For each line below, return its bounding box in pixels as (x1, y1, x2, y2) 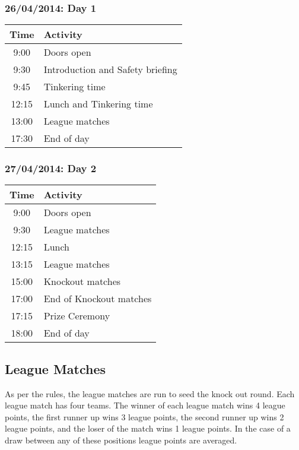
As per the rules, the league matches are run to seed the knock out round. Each (5, 387, 295, 400)
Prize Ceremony (43, 309, 110, 323)
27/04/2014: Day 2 (5, 161, 97, 176)
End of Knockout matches (43, 291, 152, 306)
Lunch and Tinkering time (43, 97, 153, 111)
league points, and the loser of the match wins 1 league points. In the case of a (5, 422, 291, 435)
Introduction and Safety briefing (43, 62, 177, 77)
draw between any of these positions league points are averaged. (5, 434, 237, 446)
